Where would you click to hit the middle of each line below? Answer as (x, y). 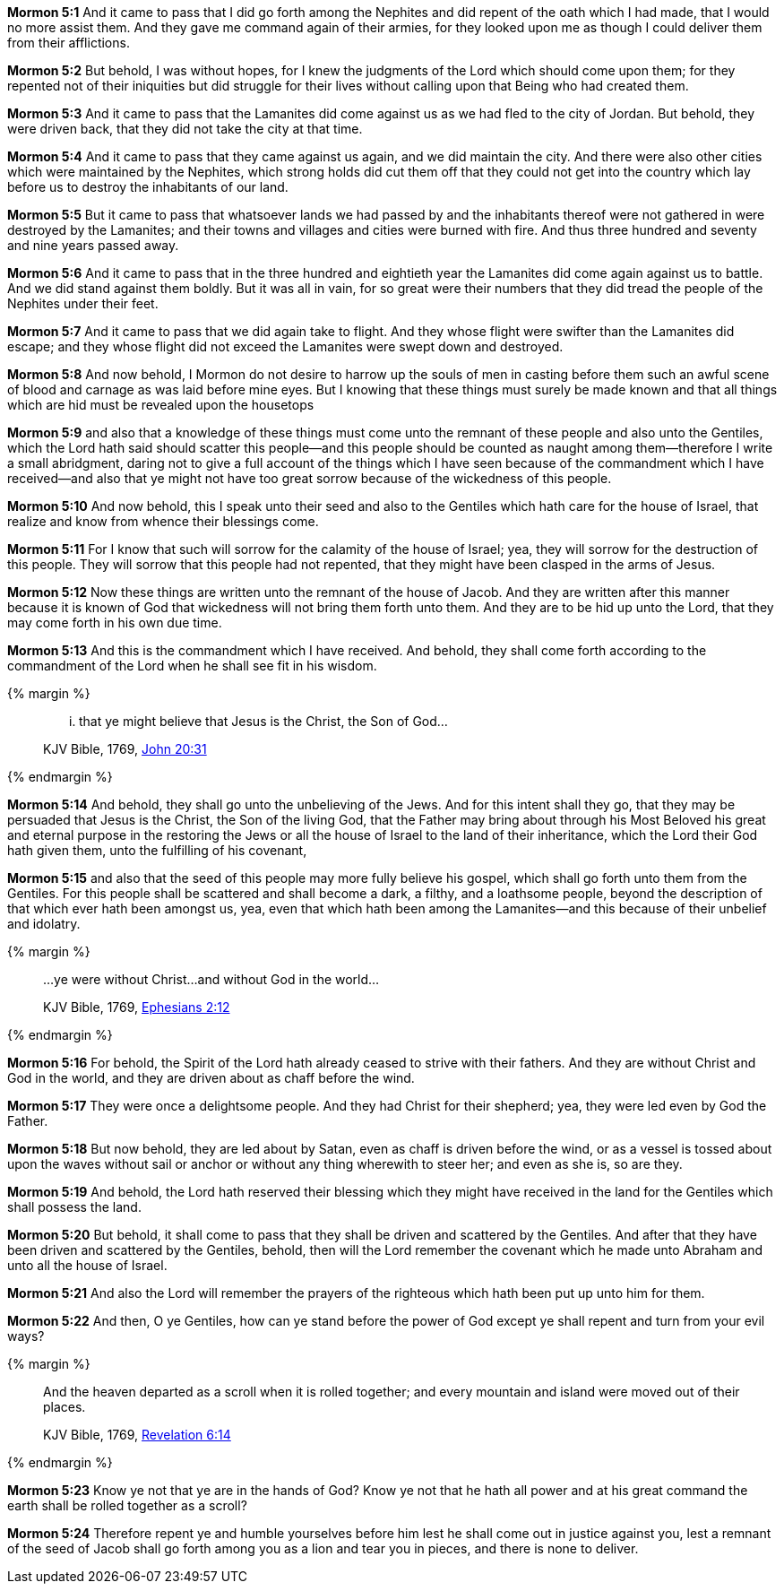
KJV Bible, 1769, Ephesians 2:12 (137, 1007)
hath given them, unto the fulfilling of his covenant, (157, 850)
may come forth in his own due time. (115, 623)
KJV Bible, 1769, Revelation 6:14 (137, 1435)
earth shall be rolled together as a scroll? (127, 1505)
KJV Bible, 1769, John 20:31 (125, 749)
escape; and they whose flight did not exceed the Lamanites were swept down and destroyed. (285, 346)
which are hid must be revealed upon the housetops (161, 405)
